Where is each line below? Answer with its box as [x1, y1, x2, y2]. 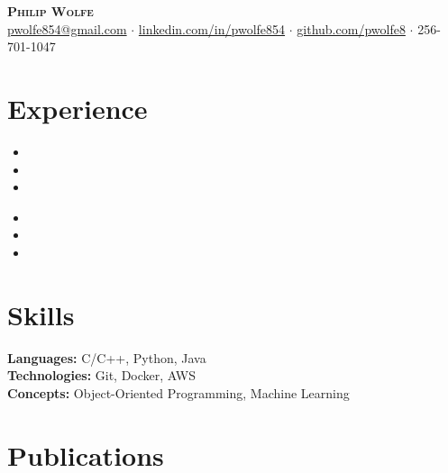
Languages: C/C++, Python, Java [7, 348, 206, 367]
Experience [7, 89, 148, 126]
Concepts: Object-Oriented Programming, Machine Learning [7, 383, 350, 402]
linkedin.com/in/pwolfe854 [138, 19, 286, 38]
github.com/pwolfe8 [297, 19, 406, 38]
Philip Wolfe [7, 2, 94, 20]
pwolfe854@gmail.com [7, 19, 127, 38]
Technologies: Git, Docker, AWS [7, 366, 196, 385]
